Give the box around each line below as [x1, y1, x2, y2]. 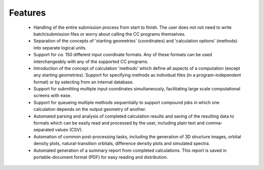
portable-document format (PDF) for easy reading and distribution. [33, 154, 168, 160]
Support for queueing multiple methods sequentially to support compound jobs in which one [33, 99, 220, 105]
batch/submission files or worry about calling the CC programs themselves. [33, 31, 186, 37]
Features [9, 7, 46, 18]
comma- [205, 120, 223, 126]
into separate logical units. [33, 44, 87, 51]
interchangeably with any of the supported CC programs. [33, 59, 149, 64]
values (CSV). [55, 127, 83, 133]
